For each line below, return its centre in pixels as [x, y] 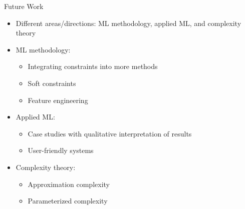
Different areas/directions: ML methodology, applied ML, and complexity [129, 23]
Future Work [24, 6]
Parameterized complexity [68, 201]
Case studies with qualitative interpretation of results [110, 133]
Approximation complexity [69, 184]
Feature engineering [58, 100]
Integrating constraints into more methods [93, 66]
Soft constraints [52, 83]
